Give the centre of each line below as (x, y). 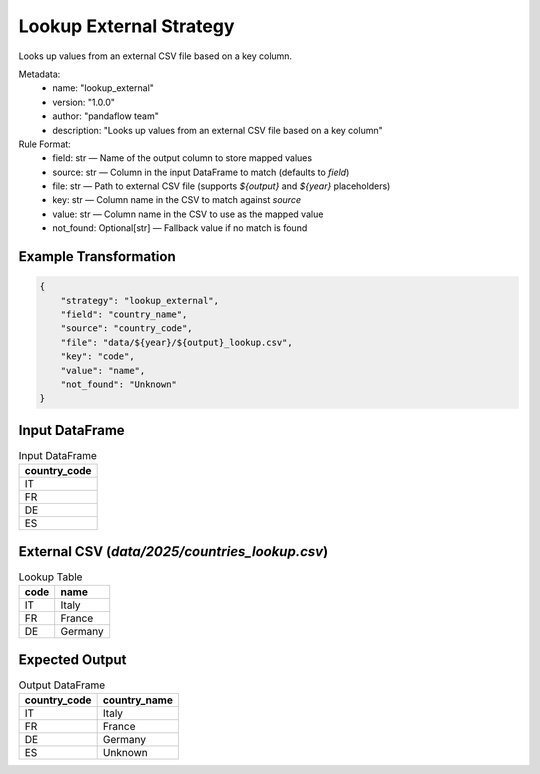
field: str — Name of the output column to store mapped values (182, 158)
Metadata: (39, 74)
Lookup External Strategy (126, 26)
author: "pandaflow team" (105, 116)
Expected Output (72, 659)
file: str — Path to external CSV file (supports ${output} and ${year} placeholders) (221, 186)
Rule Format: (45, 144)
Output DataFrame (62, 685)
